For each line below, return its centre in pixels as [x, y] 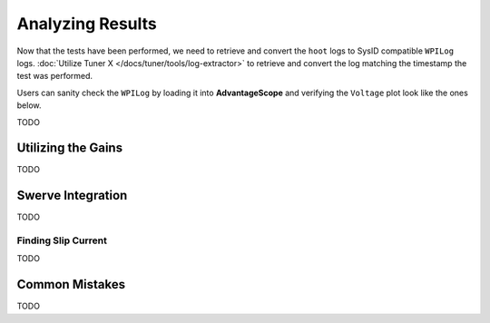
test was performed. [55, 76]
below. [29, 105]
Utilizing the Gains [69, 148]
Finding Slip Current [62, 240]
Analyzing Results [87, 24]
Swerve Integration [72, 196]
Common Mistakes [71, 284]
